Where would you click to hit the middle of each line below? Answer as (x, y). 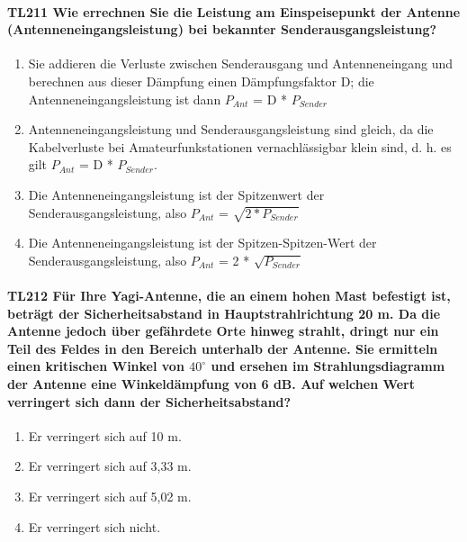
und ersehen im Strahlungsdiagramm (328, 366)
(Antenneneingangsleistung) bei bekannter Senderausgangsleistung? (222, 29)
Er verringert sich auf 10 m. (105, 435)
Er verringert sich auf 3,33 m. (110, 466)
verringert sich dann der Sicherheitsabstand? (149, 401)
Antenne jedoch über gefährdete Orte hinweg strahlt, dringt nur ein (223, 331)
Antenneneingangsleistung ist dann (125, 99)
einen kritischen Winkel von (96, 366)
